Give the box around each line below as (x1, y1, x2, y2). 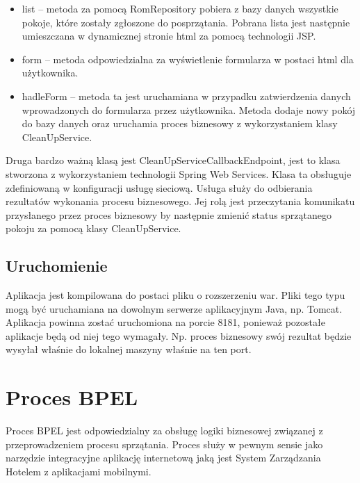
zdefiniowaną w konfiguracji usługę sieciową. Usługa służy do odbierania (6, 180, 313, 195)
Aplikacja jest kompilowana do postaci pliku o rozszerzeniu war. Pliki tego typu (6, 288, 345, 302)
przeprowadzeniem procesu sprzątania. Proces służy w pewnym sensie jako (6, 436, 323, 451)
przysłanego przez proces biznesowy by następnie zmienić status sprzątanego (6, 207, 332, 222)
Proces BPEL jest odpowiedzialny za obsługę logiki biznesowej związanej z (6, 423, 323, 438)
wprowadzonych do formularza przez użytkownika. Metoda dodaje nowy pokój (22, 102, 356, 117)
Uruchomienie (6, 255, 108, 277)
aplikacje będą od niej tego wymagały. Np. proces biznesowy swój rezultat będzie (6, 328, 352, 343)
